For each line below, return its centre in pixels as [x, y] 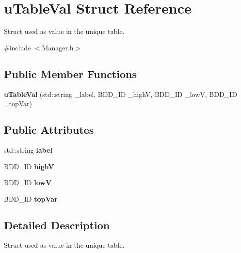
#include [17, 47]
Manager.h [58, 47]
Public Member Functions [70, 73]
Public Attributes [49, 130]
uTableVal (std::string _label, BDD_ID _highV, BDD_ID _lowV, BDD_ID [120, 94]
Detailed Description [57, 225]
